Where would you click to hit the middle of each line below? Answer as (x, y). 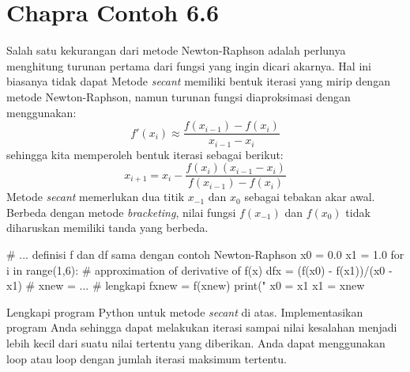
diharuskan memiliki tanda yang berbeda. (107, 228)
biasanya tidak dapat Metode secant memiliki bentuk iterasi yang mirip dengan (198, 81)
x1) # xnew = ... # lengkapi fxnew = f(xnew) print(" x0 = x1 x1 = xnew (186, 285)
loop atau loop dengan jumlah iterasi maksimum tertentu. (147, 358)
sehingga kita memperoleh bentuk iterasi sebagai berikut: (145, 154)
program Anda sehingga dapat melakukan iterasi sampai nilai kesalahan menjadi (202, 327)
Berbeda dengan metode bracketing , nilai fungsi (121, 212)
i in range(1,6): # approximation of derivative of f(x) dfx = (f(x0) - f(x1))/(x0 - (199, 270)
